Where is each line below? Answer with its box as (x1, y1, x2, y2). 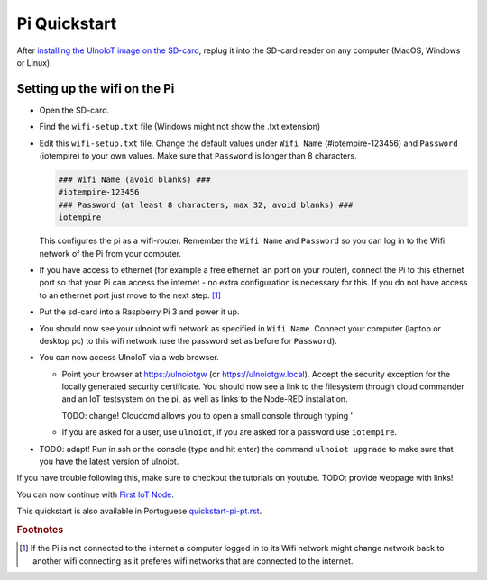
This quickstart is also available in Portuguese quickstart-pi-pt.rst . (16, 505, 262, 517)
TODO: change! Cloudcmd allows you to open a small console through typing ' (61, 410, 354, 421)
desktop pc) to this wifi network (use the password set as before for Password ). (39, 335, 337, 346)
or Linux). (16, 57, 53, 68)
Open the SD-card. (39, 104, 110, 115)
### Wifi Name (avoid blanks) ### (58, 175, 211, 185)
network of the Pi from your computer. (39, 248, 182, 258)
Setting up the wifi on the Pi (16, 81, 175, 96)
